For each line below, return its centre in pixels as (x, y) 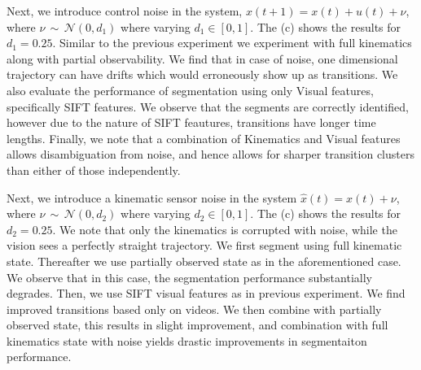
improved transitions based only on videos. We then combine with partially (194, 309)
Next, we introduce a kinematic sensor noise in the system (152, 197)
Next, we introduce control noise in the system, (125, 11)
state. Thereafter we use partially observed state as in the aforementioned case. (204, 261)
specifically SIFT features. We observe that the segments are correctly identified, (208, 106)
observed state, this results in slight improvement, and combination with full (197, 325)
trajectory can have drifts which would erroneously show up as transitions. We (202, 74)
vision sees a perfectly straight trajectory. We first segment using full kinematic (204, 245)
